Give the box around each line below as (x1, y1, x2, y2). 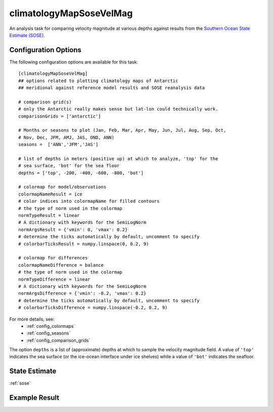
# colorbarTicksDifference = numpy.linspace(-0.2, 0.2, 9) (18, 305, 168, 311)
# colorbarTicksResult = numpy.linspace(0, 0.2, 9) (18, 241, 149, 247)
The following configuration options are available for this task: (9, 59, 139, 65)
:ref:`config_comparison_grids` (26, 337, 90, 343)
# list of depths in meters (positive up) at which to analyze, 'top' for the (18, 156, 218, 162)
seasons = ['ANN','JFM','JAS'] (18, 142, 99, 147)
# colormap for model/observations (18, 184, 107, 190)
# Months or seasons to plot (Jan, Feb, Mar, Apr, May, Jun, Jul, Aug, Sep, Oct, (18, 127, 226, 133)
